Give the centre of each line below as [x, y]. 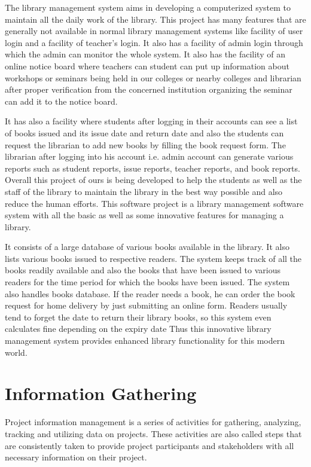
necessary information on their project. [76, 457]
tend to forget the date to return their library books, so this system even [138, 317]
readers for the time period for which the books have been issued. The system [147, 282]
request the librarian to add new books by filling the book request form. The [145, 144]
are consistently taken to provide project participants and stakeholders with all [150, 445]
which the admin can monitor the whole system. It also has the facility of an [145, 54]
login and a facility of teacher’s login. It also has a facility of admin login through [154, 42]
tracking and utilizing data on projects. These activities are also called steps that [153, 433]
